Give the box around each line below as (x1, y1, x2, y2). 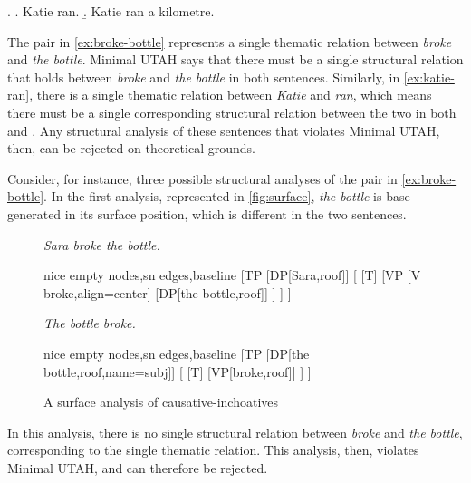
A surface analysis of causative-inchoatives (43, 392, 279, 411)
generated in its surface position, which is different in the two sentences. (7, 204, 407, 223)
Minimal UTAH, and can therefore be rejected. (7, 458, 268, 477)
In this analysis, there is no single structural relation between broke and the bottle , (7, 422, 463, 441)
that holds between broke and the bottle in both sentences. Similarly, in (7, 67, 400, 86)
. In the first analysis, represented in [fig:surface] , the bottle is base (43, 187, 410, 206)
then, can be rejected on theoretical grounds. (7, 139, 255, 158)
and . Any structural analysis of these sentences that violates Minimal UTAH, (7, 121, 440, 140)
